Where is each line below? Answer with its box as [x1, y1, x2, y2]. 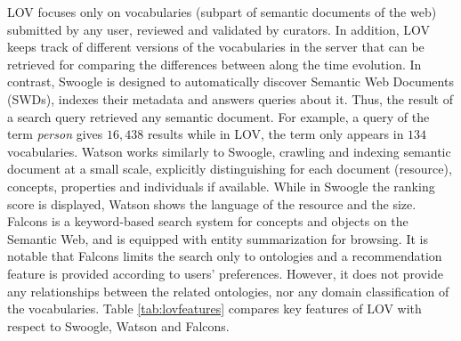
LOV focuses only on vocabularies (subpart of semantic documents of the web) [7, 3, 437, 20]
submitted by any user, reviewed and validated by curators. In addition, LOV [7, 20, 431, 38]
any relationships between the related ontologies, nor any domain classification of [7, 281, 449, 300]
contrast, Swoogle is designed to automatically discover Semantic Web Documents [7, 72, 454, 91]
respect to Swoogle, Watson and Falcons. [7, 316, 230, 335]
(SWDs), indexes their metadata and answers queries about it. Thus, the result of [7, 89, 454, 108]
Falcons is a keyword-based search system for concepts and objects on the [7, 212, 408, 231]
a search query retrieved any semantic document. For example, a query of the [7, 107, 430, 126]
